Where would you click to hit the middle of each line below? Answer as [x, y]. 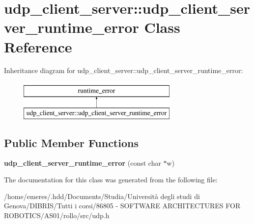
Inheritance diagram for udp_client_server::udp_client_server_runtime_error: [124, 70]
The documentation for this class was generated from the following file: [111, 180]
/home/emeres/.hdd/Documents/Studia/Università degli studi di [102, 196]
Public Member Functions [71, 142]
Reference [38, 46]
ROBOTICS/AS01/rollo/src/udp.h [57, 215]
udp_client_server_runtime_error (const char [83, 163]
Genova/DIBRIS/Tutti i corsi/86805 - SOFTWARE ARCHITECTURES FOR [122, 206]
